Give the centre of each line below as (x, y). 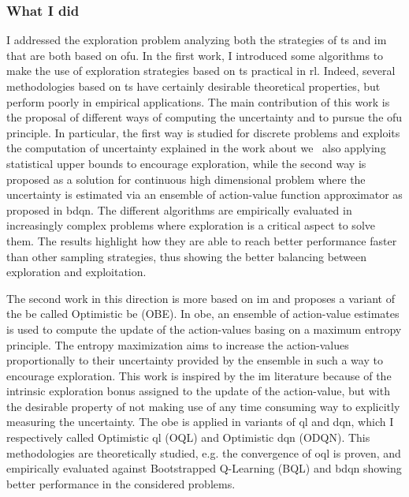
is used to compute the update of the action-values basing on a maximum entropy (204, 329)
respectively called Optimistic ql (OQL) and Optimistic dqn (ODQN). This (188, 437)
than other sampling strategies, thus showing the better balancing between (187, 256)
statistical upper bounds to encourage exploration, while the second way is (186, 163)
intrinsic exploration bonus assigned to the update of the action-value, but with (198, 391)
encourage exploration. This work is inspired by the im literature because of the (199, 375)
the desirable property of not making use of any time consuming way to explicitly (203, 406)
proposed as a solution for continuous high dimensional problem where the (186, 179)
